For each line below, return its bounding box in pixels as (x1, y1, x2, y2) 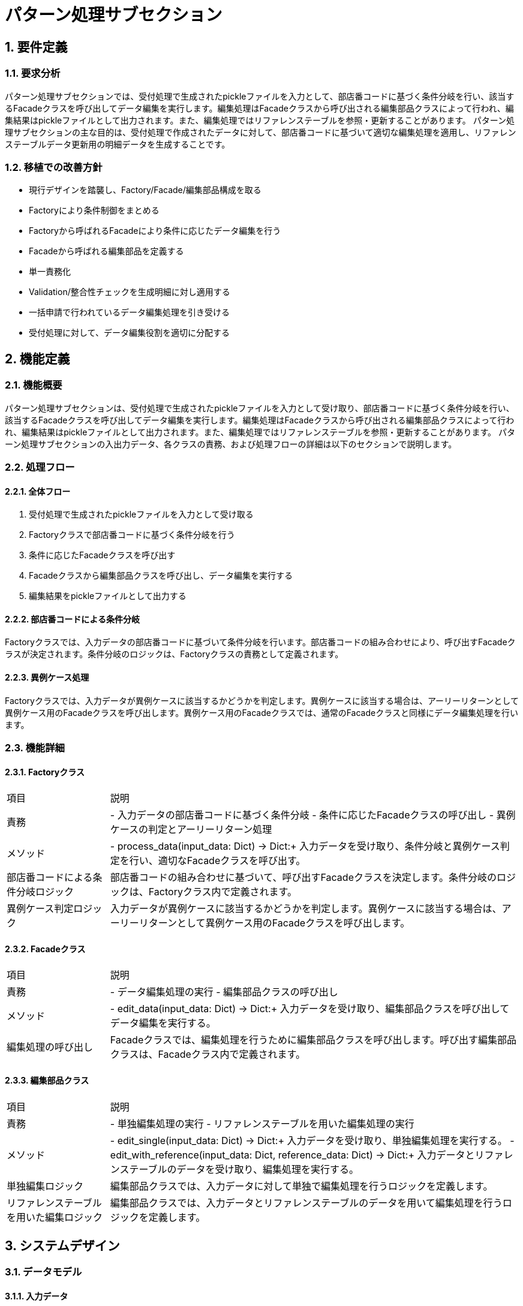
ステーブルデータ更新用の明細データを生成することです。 (5, 139, 230, 149)
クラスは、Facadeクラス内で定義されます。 (110, 1048, 306, 1061)
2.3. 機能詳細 (5, 741, 65, 754)
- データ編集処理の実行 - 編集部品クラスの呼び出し (110, 986, 338, 998)
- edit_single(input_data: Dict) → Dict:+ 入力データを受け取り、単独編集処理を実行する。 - (110, 1134, 515, 1146)
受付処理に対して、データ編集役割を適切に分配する (29, 327, 230, 338)
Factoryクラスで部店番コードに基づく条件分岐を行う (29, 529, 235, 540)
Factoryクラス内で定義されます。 (148, 886, 297, 898)
